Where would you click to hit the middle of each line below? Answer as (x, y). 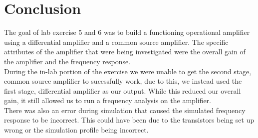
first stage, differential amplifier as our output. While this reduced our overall (123, 90)
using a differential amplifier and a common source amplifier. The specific (116, 42)
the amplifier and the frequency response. (67, 61)
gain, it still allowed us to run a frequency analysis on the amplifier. (108, 100)
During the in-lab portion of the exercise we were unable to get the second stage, (128, 71)
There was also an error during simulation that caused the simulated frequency (125, 110)
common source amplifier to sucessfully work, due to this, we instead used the (123, 81)
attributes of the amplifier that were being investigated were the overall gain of (125, 52)
